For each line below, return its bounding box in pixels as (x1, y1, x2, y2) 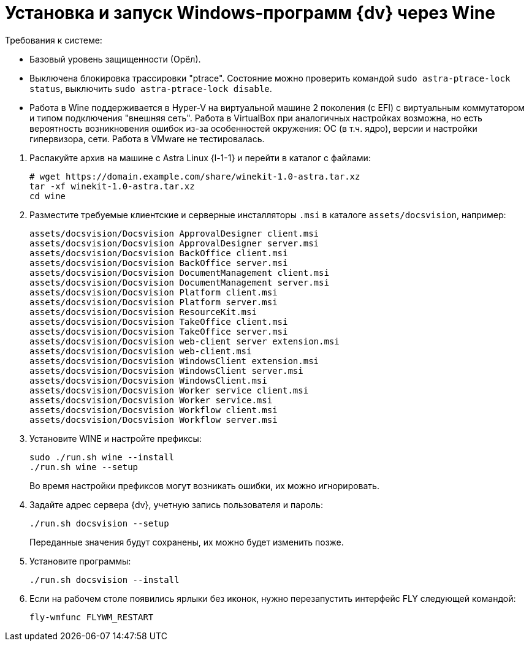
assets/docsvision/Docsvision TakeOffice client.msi (29, 316, 288, 327)
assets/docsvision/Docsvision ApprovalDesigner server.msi (29, 238, 319, 248)
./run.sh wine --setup (29, 462, 139, 472)
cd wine (29, 191, 66, 201)
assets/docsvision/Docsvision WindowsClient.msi (29, 375, 267, 386)
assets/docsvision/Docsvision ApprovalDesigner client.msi (29, 228, 319, 238)
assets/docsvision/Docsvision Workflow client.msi (29, 405, 278, 415)
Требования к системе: (5, 34, 102, 45)
